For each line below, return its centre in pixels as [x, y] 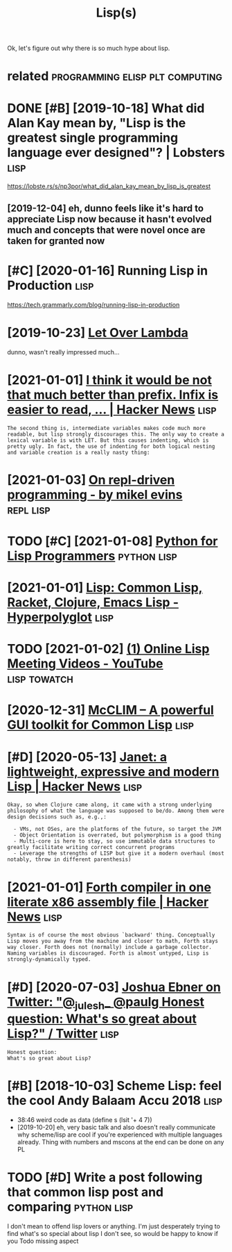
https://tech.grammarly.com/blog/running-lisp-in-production [93, 304]
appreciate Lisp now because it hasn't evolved [110, 219]
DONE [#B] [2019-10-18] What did [106, 108]
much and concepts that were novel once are [106, 230]
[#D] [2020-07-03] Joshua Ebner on [114, 987]
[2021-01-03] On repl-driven [91, 480]
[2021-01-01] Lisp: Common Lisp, [105, 588]
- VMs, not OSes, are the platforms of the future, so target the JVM [117, 829]
